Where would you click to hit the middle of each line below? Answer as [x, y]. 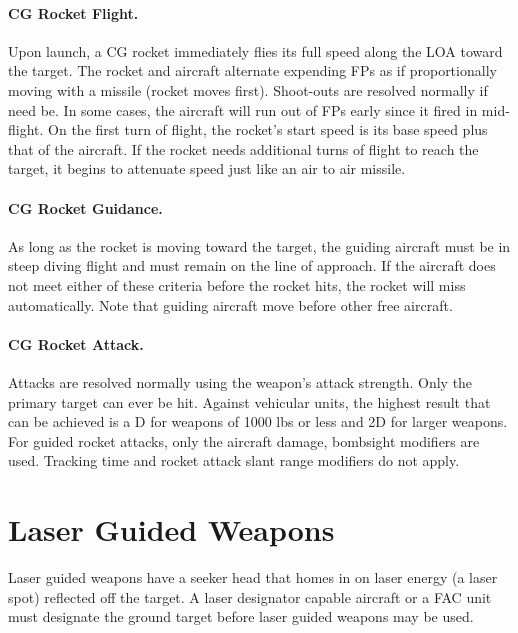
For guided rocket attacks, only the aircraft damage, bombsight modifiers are [244, 440]
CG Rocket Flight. [73, 12]
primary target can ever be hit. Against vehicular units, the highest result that [249, 401]
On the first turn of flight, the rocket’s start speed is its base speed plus [268, 129]
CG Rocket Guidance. [85, 207]
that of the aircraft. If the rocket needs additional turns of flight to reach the [243, 148]
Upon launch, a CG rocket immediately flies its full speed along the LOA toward [255, 50]
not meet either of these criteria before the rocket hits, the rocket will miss [237, 284]
